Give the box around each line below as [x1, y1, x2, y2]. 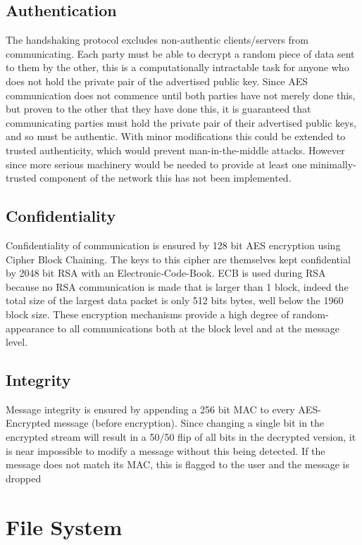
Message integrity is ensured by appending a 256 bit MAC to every [6, 401, 295, 416]
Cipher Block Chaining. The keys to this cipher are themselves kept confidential [6, 251, 351, 266]
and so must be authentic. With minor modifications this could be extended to [6, 129, 346, 144]
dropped [6, 470, 42, 485]
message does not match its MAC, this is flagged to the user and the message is [6, 457, 349, 472]
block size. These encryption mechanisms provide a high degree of [6, 306, 289, 321]
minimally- [310, 156, 356, 171]
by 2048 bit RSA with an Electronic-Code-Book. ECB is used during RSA [6, 265, 326, 280]
